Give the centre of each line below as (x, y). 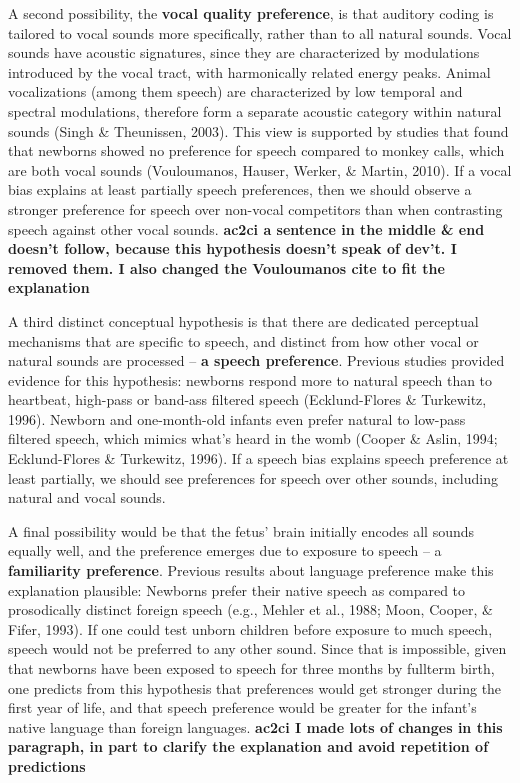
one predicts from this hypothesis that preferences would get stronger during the (255, 687)
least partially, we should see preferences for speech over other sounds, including (253, 477)
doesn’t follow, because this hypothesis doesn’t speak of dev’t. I (232, 248)
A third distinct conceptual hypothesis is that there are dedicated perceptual (243, 320)
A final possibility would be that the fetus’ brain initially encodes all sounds (241, 530)
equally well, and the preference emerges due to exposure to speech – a (225, 550)
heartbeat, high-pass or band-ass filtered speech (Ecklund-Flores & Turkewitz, (247, 399)
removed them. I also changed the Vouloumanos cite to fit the (226, 267)
